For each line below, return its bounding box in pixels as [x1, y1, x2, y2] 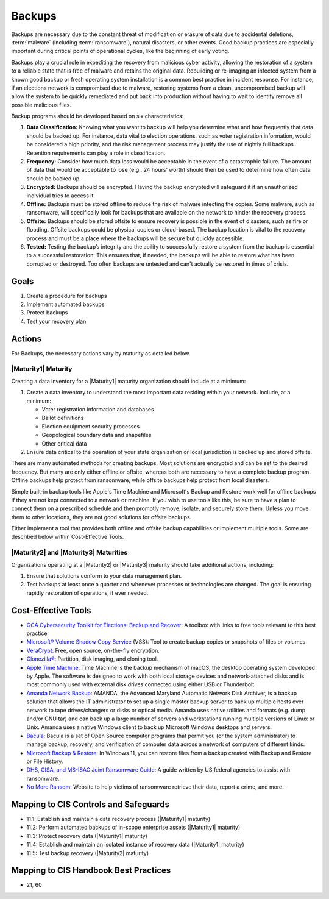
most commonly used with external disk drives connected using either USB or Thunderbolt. [26, 681, 256, 688]
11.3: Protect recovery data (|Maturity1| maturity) [26, 832, 147, 839]
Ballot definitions [41, 414, 84, 422]
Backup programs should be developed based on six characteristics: [11, 113, 184, 120]
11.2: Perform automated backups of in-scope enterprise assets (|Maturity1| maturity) [26, 823, 241, 831]
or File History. [26, 758, 63, 765]
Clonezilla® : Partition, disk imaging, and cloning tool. [26, 655, 158, 663]
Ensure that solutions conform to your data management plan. [26, 572, 182, 579]
